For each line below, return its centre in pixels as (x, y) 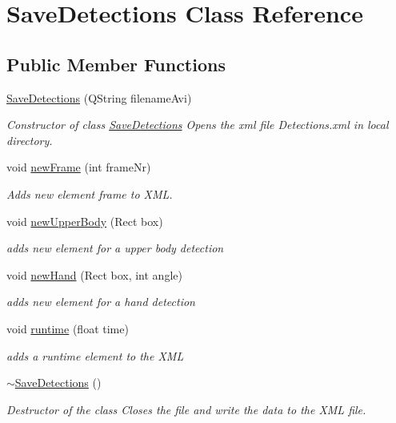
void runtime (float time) (68, 328)
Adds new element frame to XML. (90, 193)
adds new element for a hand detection (101, 302)
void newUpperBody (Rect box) (85, 221)
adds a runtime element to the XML (95, 355)
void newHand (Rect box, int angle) (94, 274)
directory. (30, 140)
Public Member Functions (116, 64)
